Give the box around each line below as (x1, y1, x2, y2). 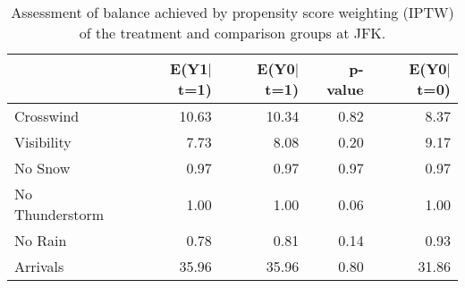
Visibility (14, 131, 72, 152)
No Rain (14, 230, 67, 250)
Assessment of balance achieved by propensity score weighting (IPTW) (11, 2, 454, 22)
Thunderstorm (14, 204, 105, 224)
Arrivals (14, 256, 64, 276)
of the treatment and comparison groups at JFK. (79, 22, 386, 43)
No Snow (14, 157, 71, 178)
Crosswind (14, 106, 80, 126)
